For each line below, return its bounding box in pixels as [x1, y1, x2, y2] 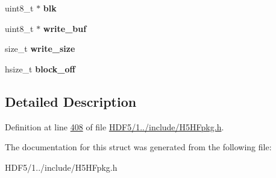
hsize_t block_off [5, 62, 75, 75]
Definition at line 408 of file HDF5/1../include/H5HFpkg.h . [5, 120, 224, 133]
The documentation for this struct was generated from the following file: [5, 141, 272, 153]
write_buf [43, 22, 87, 34]
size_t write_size [5, 42, 75, 55]
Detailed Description [5, 92, 137, 110]
